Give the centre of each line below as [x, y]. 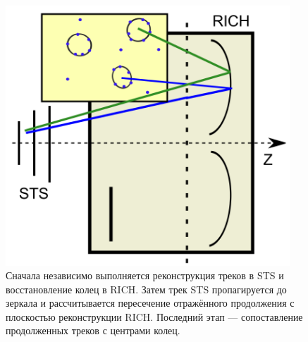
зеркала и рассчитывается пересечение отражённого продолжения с [150, 303]
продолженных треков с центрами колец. [93, 330]
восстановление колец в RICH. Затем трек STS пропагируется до [146, 289]
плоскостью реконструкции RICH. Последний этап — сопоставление [154, 316]
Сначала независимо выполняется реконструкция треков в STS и [145, 275]
